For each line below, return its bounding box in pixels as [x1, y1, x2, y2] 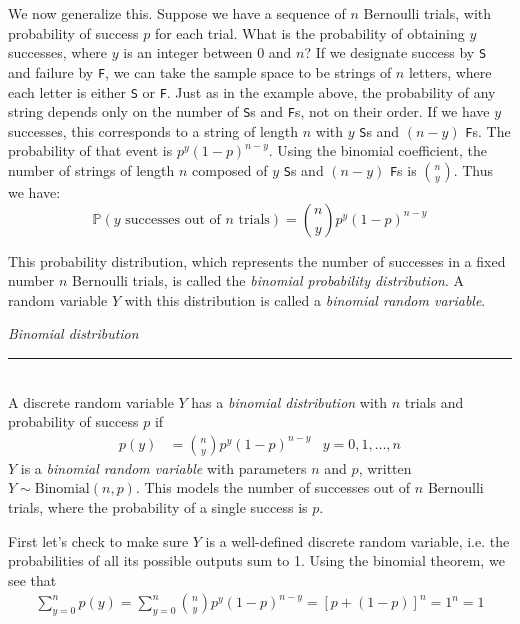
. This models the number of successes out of [135, 477, 411, 498]
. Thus [453, 160, 494, 181]
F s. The [465, 120, 511, 141]
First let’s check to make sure [8, 530, 189, 551]
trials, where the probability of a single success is [8, 497, 308, 518]
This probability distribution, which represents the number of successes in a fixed [8, 250, 506, 271]
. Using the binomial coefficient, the [268, 140, 487, 161]
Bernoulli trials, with [363, 3, 492, 23]
